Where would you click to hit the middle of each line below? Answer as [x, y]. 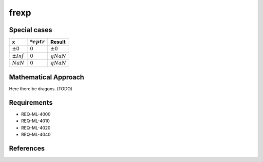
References [27, 149]
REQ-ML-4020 [36, 128]
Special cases [31, 30]
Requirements [31, 103]
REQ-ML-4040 [36, 135]
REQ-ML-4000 [36, 114]
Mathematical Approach [47, 77]
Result [58, 42]
